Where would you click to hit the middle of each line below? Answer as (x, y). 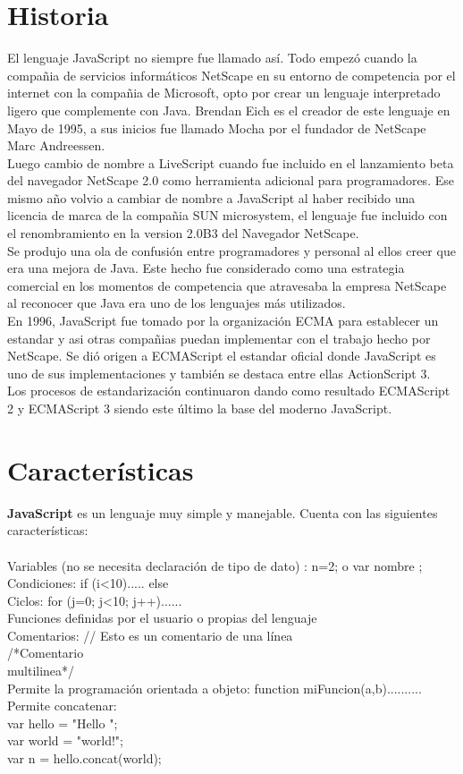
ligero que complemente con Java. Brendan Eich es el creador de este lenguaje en (229, 110)
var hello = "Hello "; (63, 723)
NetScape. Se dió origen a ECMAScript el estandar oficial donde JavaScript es (222, 356)
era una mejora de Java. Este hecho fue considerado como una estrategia (206, 268)
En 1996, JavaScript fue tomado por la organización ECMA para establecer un (223, 321)
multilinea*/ (41, 671)
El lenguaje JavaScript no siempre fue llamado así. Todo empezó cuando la (212, 58)
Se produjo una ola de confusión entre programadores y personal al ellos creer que (231, 250)
